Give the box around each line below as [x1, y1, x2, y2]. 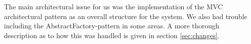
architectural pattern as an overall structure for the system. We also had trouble [4, 11, 248, 21]
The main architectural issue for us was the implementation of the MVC [4, 1, 223, 11]
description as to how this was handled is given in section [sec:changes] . [4, 30, 220, 40]
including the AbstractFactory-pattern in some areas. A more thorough [4, 21, 219, 31]
